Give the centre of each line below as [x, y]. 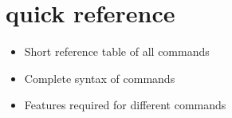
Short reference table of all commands [117, 51]
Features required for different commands [125, 105]
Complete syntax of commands [100, 78]
